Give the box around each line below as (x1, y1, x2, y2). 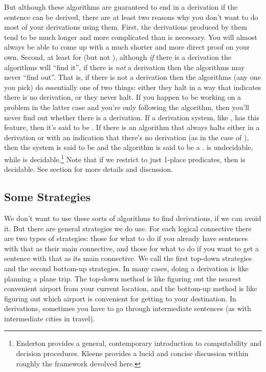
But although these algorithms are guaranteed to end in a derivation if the (4, 2, 238, 12)
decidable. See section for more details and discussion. (4, 164, 173, 174)
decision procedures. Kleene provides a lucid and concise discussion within (16, 348, 249, 359)
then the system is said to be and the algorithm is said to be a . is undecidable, (4, 142, 253, 152)
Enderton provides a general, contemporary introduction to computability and (16, 338, 262, 348)
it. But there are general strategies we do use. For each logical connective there (4, 223, 252, 233)
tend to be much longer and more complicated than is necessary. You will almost (4, 31, 257, 42)
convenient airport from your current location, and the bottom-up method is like (4, 283, 257, 294)
